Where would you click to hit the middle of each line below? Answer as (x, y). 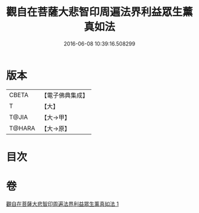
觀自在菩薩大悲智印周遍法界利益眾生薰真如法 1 (62, 204)
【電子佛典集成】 (65, 95)
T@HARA (22, 128)
